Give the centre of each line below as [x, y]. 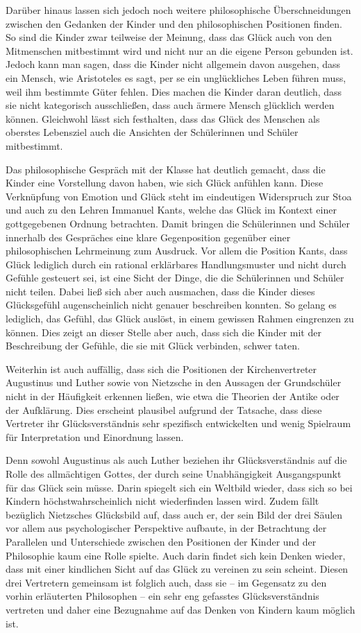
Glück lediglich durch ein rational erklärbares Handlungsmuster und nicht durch [176, 264]
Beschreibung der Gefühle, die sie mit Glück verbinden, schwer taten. [153, 346]
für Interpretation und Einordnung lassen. [95, 436]
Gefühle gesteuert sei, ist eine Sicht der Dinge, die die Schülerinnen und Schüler [175, 278]
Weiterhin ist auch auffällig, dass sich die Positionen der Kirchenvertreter [161, 368]
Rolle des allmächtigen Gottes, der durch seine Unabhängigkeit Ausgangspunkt [174, 474]
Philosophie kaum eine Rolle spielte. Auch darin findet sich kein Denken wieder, [176, 555]
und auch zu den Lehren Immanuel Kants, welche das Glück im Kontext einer [171, 210]
